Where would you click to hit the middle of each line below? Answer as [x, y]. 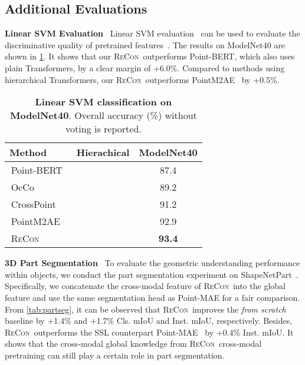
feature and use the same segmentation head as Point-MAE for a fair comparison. [152, 297]
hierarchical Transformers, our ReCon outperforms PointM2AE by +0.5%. [142, 79]
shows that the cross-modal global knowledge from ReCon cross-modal [133, 344]
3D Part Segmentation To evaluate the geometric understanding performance [152, 263]
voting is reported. [104, 129]
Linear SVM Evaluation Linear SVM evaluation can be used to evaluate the [152, 33]
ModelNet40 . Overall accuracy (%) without [104, 115]
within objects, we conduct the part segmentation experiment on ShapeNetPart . [152, 274]
